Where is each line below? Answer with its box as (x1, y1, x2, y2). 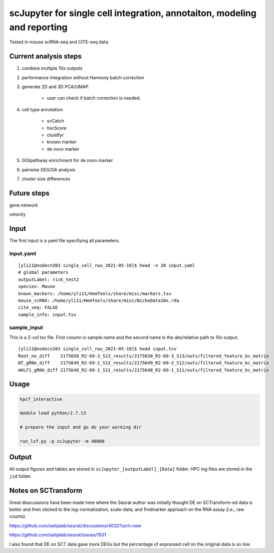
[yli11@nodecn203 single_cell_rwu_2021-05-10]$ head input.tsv (18, 346, 177, 352)
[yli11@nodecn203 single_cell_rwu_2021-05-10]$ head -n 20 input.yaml (18, 263, 195, 268)
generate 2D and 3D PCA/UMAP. (22, 84, 90, 90)
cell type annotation (22, 106, 63, 112)
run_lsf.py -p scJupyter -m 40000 (20, 438, 105, 444)
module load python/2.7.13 (20, 410, 86, 416)
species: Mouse (18, 284, 56, 289)
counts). (9, 513, 27, 519)
